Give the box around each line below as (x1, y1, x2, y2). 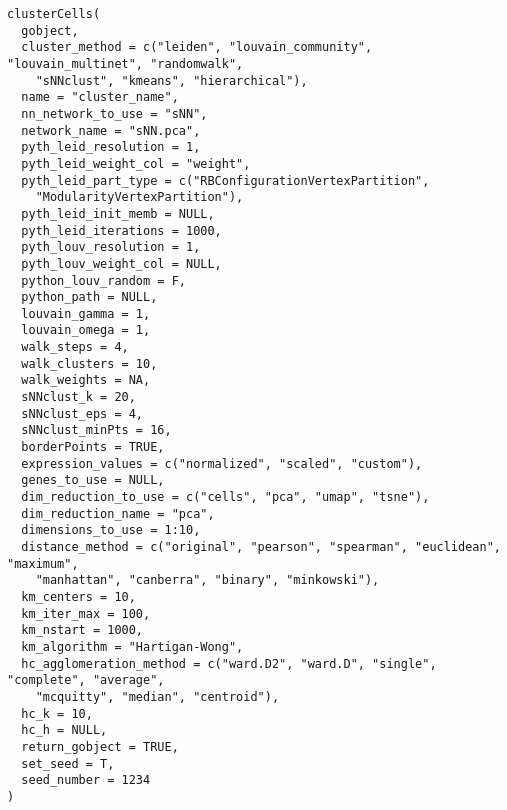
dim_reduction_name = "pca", (21, 506, 215, 521)
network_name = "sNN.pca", (21, 123, 201, 138)
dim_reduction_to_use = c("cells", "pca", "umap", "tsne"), (21, 490, 430, 505)
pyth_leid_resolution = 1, (21, 140, 201, 155)
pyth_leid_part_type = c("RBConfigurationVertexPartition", (21, 173, 430, 188)
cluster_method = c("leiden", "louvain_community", (21, 40, 373, 55)
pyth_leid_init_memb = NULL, (21, 206, 215, 221)
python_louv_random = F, (21, 273, 186, 288)
